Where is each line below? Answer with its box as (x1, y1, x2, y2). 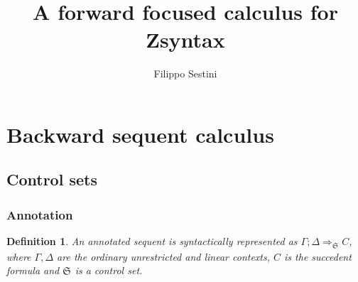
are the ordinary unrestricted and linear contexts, (57, 249, 271, 264)
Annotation (6, 205, 73, 223)
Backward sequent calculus (6, 119, 274, 148)
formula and (6, 263, 60, 278)
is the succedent (284, 249, 352, 264)
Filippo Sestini (153, 66, 217, 81)
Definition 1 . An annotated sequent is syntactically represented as (6, 234, 298, 249)
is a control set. (75, 263, 143, 278)
